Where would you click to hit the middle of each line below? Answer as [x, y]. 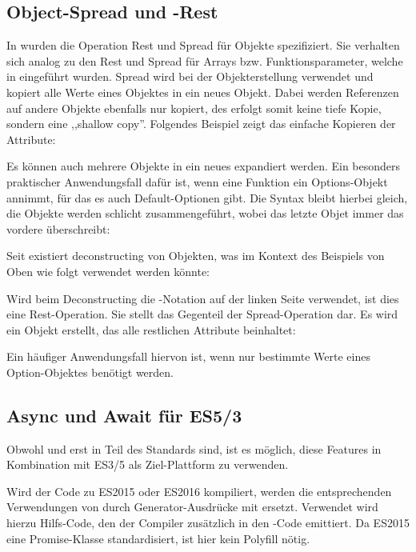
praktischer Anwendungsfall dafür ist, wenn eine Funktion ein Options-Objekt [197, 181]
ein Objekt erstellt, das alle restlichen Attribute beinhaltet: [151, 329]
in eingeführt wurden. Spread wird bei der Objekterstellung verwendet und [190, 76]
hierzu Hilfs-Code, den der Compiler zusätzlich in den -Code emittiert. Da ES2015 [208, 523]
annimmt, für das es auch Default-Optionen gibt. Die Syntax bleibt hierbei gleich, [207, 197]
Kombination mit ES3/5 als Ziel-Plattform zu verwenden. [148, 464]
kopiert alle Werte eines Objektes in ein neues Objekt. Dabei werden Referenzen [203, 92]
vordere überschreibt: [58, 228]
